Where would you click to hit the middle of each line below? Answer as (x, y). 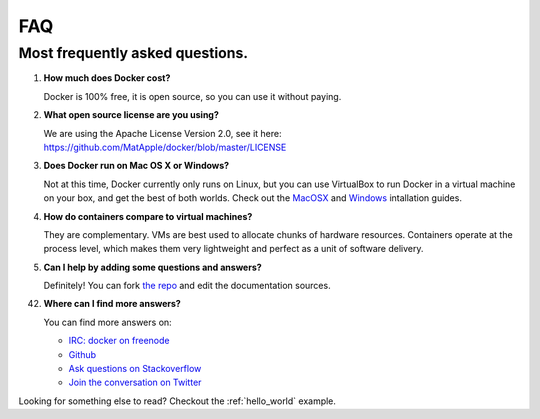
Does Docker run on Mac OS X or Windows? (136, 166)
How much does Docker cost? (107, 78)
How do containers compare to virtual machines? (148, 216)
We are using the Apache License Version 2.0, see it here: (162, 133)
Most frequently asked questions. (133, 53)
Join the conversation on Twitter (135, 382)
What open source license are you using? (131, 115)
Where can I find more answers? (112, 304)
